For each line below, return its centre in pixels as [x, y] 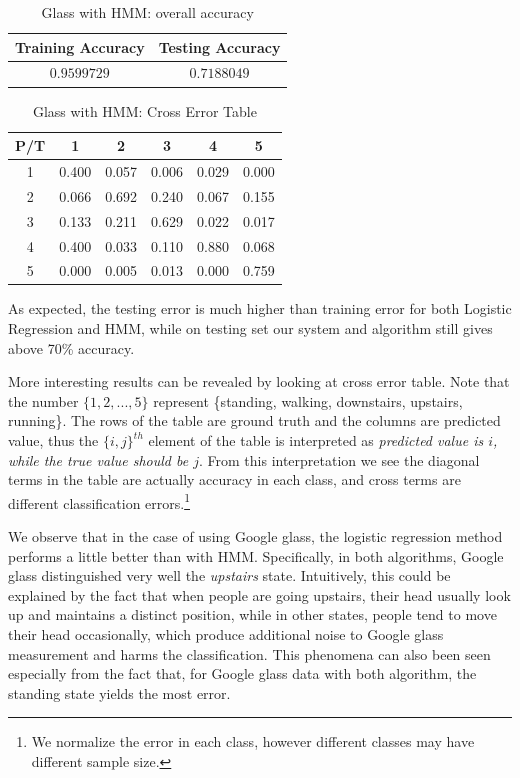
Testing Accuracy [219, 46]
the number [43, 400]
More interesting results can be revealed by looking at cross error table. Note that [259, 381]
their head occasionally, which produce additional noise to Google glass [226, 634]
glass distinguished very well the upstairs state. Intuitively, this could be [229, 575]
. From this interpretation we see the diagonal [339, 459]
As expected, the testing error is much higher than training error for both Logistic [260, 308]
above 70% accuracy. [71, 347]
